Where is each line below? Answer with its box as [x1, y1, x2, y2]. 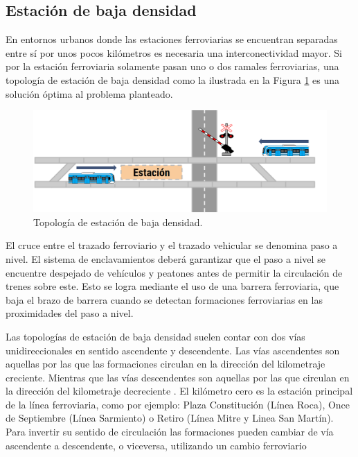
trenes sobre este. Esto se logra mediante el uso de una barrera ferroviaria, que [6, 279, 339, 293]
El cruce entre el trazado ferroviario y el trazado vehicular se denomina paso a [6, 238, 338, 252]
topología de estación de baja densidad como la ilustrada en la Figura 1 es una [6, 72, 340, 87]
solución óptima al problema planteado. [6, 86, 173, 101]
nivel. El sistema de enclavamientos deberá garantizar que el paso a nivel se [6, 251, 325, 266]
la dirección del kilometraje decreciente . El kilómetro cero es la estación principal [6, 383, 353, 398]
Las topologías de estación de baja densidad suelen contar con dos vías [6, 329, 305, 343]
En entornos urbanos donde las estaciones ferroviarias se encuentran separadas [6, 32, 338, 46]
